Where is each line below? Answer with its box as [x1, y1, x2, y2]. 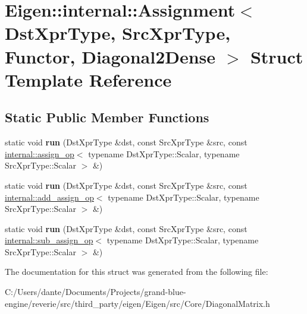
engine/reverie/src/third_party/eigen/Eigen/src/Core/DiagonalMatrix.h [5, 297, 270, 309]
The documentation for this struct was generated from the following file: [5, 265, 268, 278]
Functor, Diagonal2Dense [5, 44, 216, 68]
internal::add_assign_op [5, 191, 94, 203]
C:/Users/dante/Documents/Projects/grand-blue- [5, 286, 186, 298]
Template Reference [5, 67, 172, 91]
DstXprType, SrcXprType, [5, 21, 231, 45]
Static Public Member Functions [5, 108, 209, 126]
